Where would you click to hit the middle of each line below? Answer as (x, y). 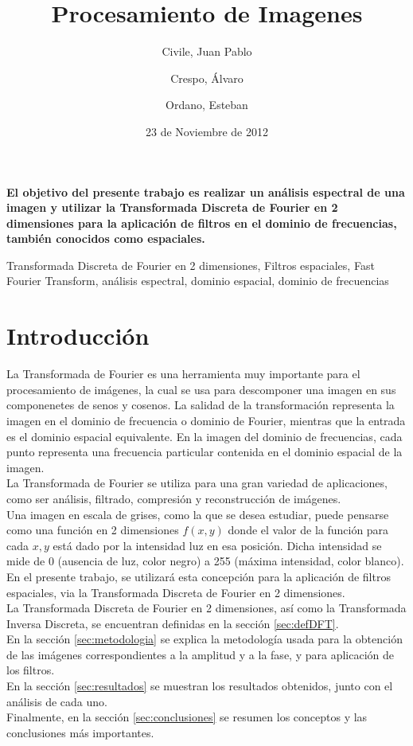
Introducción (78, 336)
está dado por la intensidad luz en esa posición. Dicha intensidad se (217, 545)
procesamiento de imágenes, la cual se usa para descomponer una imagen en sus (201, 389)
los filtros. (31, 670)
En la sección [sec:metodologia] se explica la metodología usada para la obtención (205, 639)
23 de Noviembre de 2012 (206, 131)
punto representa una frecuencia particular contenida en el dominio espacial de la (205, 452)
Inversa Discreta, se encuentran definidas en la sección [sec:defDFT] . (173, 623)
